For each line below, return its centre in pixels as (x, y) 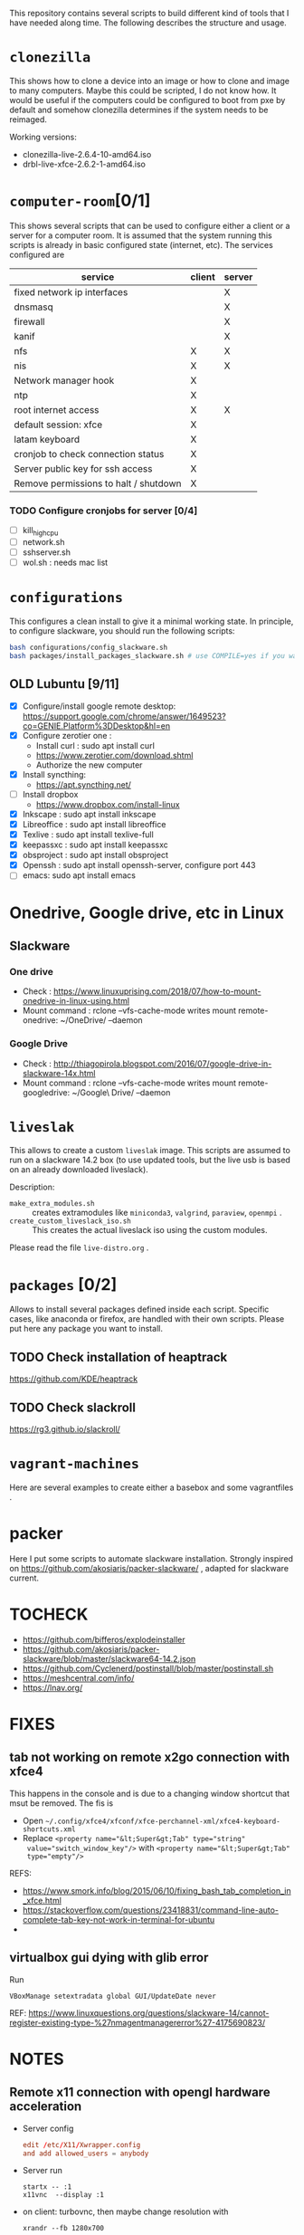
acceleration (46, 2107)
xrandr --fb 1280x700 (63, 2229)
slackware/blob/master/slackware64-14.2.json (109, 1658)
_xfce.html (42, 1900)
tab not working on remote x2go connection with (150, 1757)
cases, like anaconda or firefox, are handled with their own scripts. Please (147, 1319)
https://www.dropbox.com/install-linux (108, 804)
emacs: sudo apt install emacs (79, 875)
